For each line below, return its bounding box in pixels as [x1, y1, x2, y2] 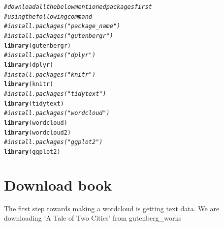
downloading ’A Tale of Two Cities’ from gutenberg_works [4, 213, 182, 223]
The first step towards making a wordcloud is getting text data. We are [4, 203, 220, 213]
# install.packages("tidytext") [4, 90, 106, 97]
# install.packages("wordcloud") [4, 110, 110, 117]
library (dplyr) [4, 61, 54, 68]
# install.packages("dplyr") [4, 52, 96, 59]
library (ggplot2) [4, 148, 61, 155]
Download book [4, 174, 112, 195]
